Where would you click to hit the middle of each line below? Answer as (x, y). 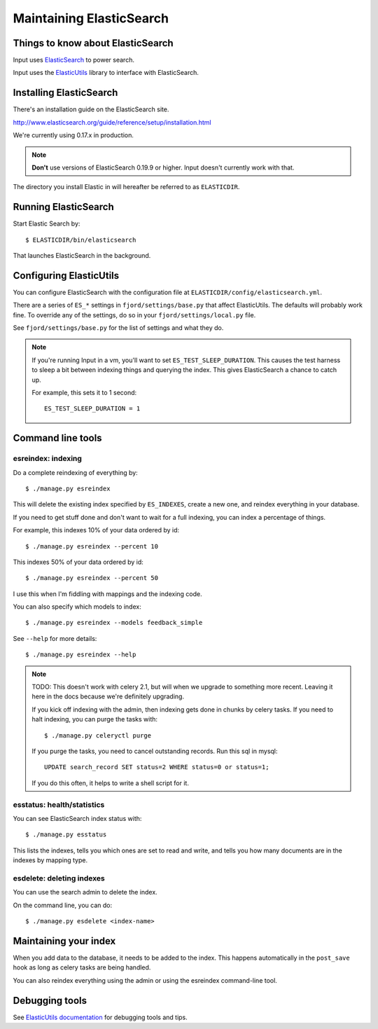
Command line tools (57, 438)
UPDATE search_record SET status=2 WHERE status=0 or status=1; (157, 767)
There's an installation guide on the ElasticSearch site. (91, 109)
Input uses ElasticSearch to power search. (73, 60)
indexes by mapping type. (50, 860)
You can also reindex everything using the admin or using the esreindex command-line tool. (145, 980)
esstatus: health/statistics (59, 804)
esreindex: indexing (47, 459)
